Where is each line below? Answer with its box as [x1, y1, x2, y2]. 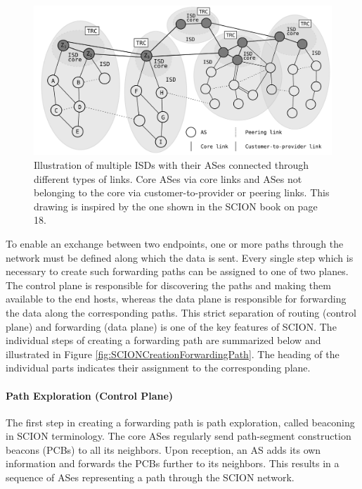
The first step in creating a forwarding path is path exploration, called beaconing [6, 414, 355, 429]
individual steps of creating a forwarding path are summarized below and [6, 333, 321, 348]
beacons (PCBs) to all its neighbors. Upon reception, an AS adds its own [6, 442, 321, 457]
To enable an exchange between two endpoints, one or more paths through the [6, 236, 344, 250]
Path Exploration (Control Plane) [6, 388, 174, 402]
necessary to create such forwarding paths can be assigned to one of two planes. [6, 264, 349, 279]
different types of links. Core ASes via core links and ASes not [34, 171, 302, 186]
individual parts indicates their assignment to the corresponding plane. [6, 360, 311, 375]
